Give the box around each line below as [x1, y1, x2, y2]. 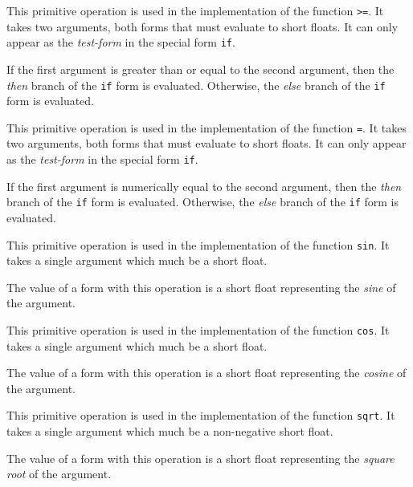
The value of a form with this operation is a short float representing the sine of [6, 278, 396, 295]
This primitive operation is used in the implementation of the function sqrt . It [6, 407, 395, 424]
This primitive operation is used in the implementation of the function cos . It [6, 321, 390, 338]
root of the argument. [6, 465, 112, 482]
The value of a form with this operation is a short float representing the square [6, 449, 395, 466]
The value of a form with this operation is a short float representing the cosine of [6, 364, 407, 381]
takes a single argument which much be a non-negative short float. [6, 423, 333, 440]
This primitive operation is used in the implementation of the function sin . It [6, 236, 390, 253]
